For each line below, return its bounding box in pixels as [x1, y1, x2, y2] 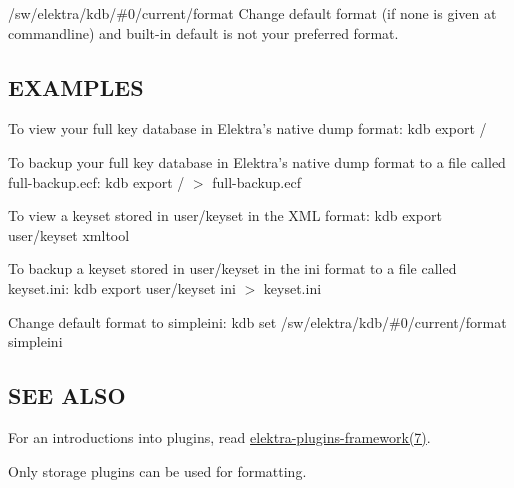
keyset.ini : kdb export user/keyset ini [8, 277, 236, 298]
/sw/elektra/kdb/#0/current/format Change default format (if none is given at [8, 3, 497, 23]
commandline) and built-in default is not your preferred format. [8, 22, 399, 43]
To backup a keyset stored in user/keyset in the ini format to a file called [8, 258, 457, 279]
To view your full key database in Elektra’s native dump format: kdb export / [8, 118, 487, 139]
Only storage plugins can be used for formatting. [8, 460, 307, 481]
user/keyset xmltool [8, 224, 130, 245]
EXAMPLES [8, 71, 144, 102]
